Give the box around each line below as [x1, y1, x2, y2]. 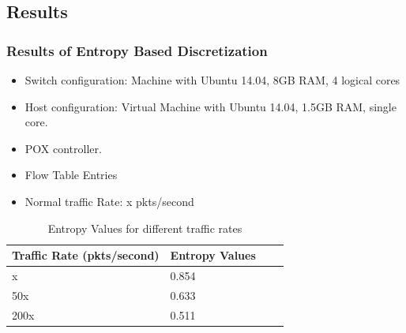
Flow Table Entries [24, 166, 118, 183]
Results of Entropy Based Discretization [6, 40, 268, 60]
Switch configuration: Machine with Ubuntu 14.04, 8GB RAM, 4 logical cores [24, 72, 400, 88]
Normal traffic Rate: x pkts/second [24, 193, 194, 209]
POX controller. [24, 140, 102, 156]
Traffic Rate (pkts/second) [12, 247, 160, 264]
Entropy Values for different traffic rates [47, 219, 242, 236]
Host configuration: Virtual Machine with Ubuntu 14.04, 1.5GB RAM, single [24, 98, 397, 114]
